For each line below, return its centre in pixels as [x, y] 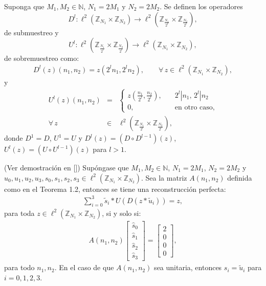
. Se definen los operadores [201, 6]
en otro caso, [195, 107]
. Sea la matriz [164, 177]
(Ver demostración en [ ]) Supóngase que [66, 168]
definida [240, 177]
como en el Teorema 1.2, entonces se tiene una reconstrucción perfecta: [115, 189]
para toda [19, 213]
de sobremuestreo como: [42, 58]
